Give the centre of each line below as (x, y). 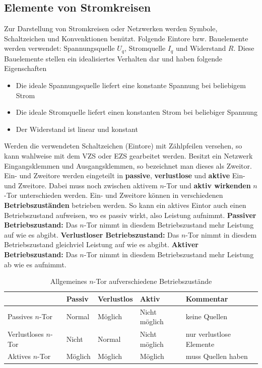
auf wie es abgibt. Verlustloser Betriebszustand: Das (92, 234)
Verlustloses (26, 334)
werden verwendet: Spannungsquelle (59, 48)
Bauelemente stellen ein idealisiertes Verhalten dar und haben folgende (113, 58)
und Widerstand (201, 48)
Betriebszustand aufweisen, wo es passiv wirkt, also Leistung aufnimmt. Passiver (130, 215)
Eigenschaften (25, 68)
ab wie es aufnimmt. (35, 264)
